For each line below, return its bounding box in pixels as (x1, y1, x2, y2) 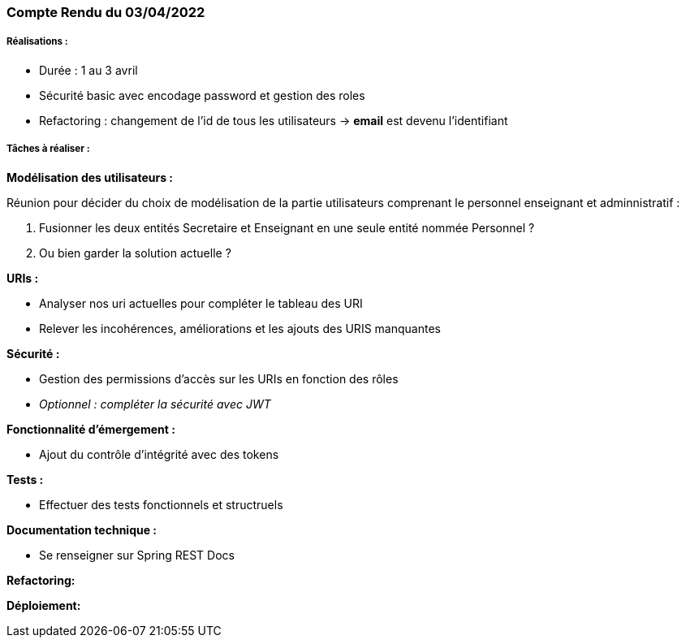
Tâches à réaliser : (6, 143, 90, 155)
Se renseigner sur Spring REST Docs (39, 547, 235, 562)
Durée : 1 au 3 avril (39, 63, 138, 77)
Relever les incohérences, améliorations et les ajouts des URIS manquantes (39, 321, 441, 335)
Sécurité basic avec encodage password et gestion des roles (39, 88, 365, 102)
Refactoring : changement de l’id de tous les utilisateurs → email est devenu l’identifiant (39, 113, 508, 128)
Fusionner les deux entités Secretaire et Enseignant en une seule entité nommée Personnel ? (39, 220, 535, 235)
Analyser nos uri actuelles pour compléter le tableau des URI (39, 296, 363, 310)
